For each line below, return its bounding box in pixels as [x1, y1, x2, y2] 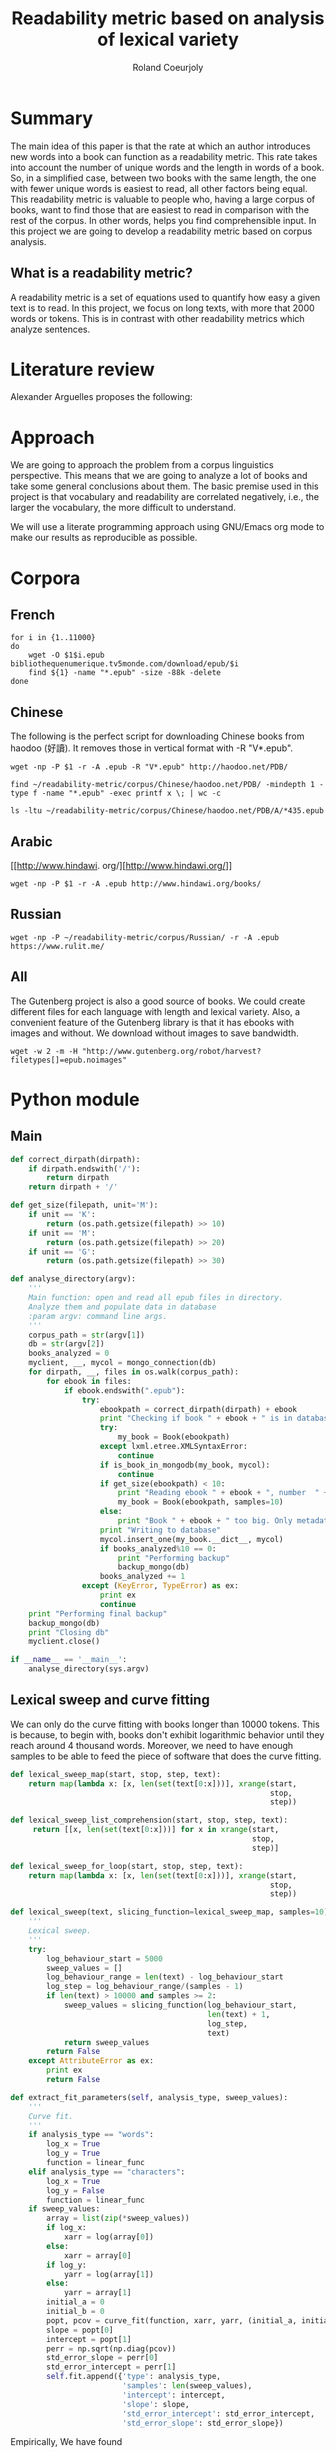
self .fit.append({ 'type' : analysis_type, [46, 2372, 222, 2382]
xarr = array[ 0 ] [63, 2250, 132, 2261]
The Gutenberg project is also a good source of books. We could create [10, 995, 306, 1007]
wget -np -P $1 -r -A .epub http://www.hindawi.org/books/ [10, 879, 262, 889]
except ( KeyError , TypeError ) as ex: [81, 1581, 240, 1591]
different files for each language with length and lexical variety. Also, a [10, 1005, 301, 1017]
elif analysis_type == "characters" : [28, 2167, 186, 2177]
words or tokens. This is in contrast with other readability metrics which [10, 312, 305, 324]
